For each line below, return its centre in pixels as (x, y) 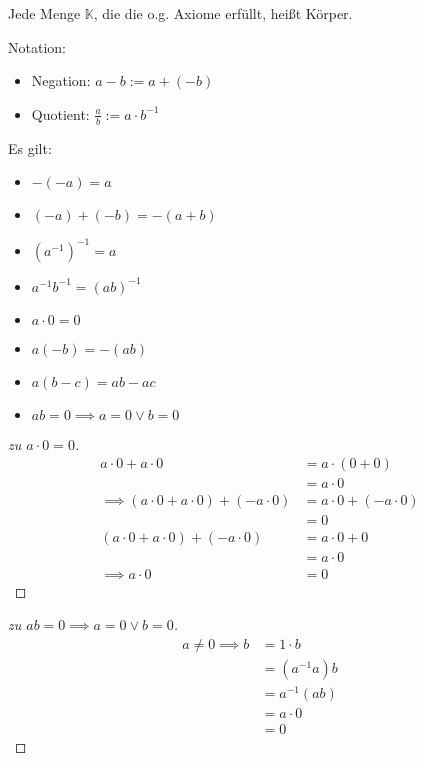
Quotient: (60, 113)
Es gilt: (30, 147)
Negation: (61, 80)
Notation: (37, 46)
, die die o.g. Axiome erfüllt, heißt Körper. (223, 13)
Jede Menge (44, 13)
